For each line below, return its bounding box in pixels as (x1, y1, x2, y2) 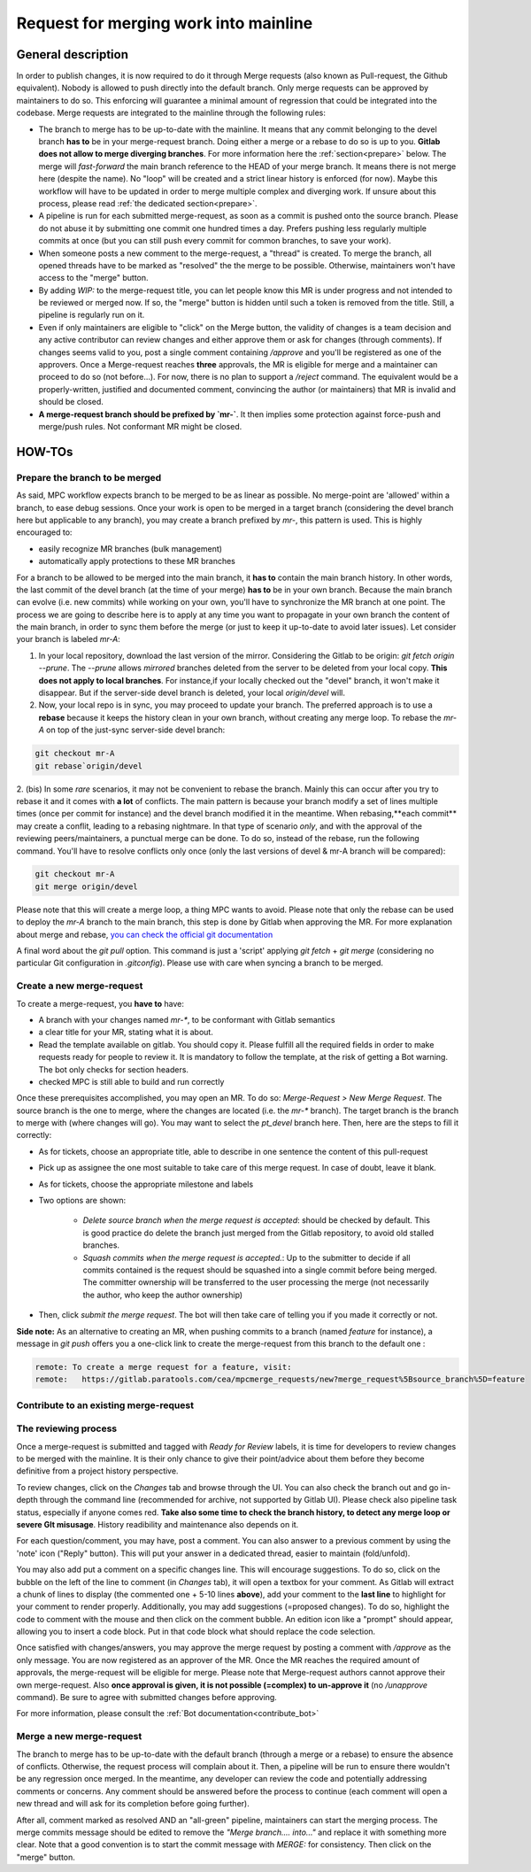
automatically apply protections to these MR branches (38, 556, 236, 567)
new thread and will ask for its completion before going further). (16, 1799, 250, 1809)
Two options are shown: (38, 1195, 127, 1206)
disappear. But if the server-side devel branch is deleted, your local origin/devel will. (38, 687, 345, 699)
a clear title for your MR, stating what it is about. (38, 1027, 214, 1038)
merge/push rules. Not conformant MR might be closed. (38, 422, 242, 431)
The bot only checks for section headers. (38, 1064, 189, 1075)
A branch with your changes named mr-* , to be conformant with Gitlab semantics (38, 1014, 335, 1025)
